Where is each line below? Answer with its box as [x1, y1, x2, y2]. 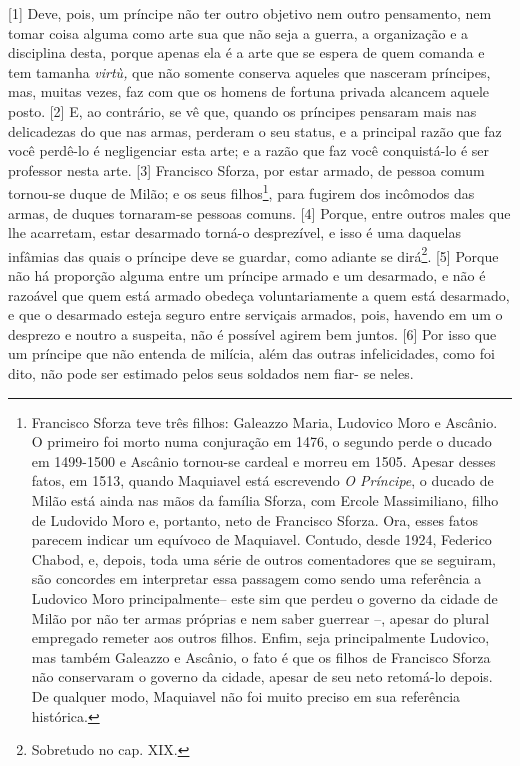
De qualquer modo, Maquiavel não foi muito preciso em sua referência [31, 685, 461, 706]
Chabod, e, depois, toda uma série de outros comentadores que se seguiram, [31, 548, 496, 569]
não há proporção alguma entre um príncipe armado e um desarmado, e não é [8, 265, 486, 286]
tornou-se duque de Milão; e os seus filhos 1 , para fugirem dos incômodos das [8, 180, 475, 203]
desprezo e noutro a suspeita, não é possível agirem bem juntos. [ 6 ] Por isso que [8, 323, 497, 344]
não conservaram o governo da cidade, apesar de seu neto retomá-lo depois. [31, 666, 493, 687]
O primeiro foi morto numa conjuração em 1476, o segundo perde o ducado [31, 431, 492, 452]
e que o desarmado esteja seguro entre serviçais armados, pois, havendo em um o [8, 304, 503, 325]
